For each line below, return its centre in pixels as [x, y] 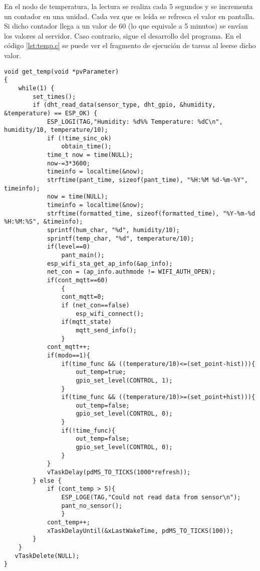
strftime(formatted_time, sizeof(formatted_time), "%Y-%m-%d [151, 213]
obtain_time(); [86, 147]
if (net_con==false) [95, 305]
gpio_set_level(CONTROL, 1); [124, 380]
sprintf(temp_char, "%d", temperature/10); [120, 238]
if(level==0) [68, 247]
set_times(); [54, 97]
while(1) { [36, 88]
